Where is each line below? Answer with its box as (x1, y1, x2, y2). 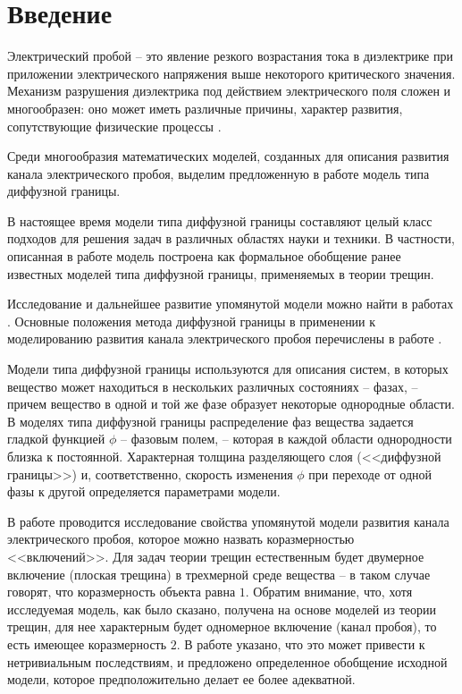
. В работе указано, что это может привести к (176, 634, 425, 653)
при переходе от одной (308, 464, 433, 483)
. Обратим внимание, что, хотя (245, 582, 413, 601)
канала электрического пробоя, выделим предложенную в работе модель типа (7, 164, 430, 182)
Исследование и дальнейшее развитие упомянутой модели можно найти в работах (7, 294, 454, 313)
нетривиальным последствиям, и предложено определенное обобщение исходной (7, 652, 448, 671)
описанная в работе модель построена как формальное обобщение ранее (7, 247, 401, 266)
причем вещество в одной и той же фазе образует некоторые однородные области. (7, 394, 455, 413)
